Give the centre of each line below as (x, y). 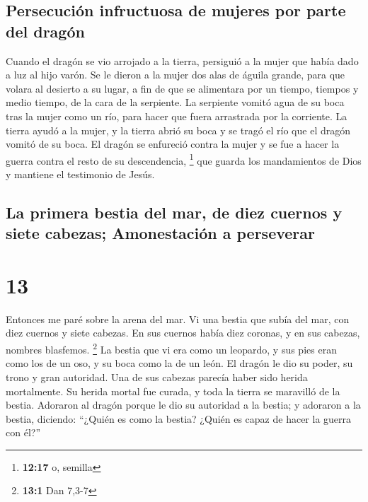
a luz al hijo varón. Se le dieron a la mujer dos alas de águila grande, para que (176, 75)
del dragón (45, 31)
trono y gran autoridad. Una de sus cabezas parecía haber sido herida (157, 376)
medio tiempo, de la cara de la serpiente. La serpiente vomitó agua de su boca (175, 102)
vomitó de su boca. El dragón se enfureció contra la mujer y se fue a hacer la (173, 144)
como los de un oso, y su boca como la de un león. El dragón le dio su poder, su (179, 363)
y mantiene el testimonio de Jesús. (80, 174)
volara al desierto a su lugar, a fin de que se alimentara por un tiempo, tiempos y (182, 88)
